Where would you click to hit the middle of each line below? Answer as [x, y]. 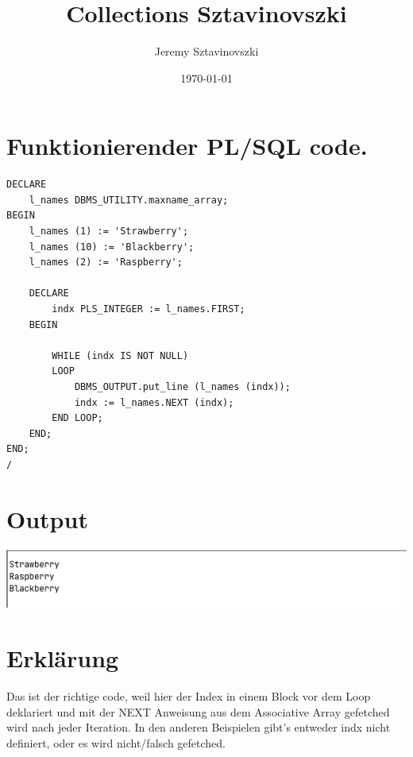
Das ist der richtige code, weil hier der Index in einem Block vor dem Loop [189, 696]
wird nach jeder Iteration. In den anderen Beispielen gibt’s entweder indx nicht [199, 727]
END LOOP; [77, 418]
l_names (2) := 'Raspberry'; [106, 263]
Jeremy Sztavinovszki [206, 51]
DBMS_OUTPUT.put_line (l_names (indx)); [182, 386]
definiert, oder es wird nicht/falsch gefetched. [116, 742]
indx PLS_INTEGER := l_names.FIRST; [149, 309]
